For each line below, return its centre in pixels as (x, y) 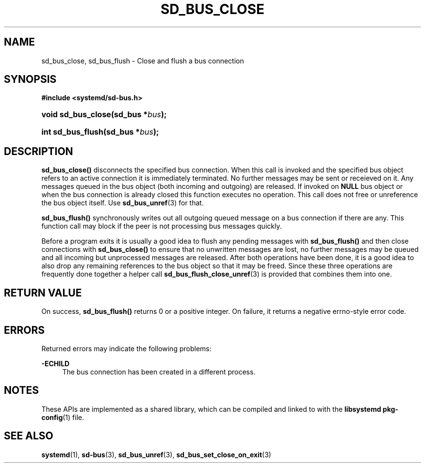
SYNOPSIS (30, 79)
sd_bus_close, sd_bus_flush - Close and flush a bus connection (143, 61)
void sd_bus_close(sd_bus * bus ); (104, 115)
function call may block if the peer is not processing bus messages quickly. (162, 226)
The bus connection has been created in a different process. (159, 372)
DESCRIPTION (39, 151)
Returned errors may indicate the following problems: (126, 348)
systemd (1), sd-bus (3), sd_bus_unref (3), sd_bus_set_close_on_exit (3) (156, 454)
